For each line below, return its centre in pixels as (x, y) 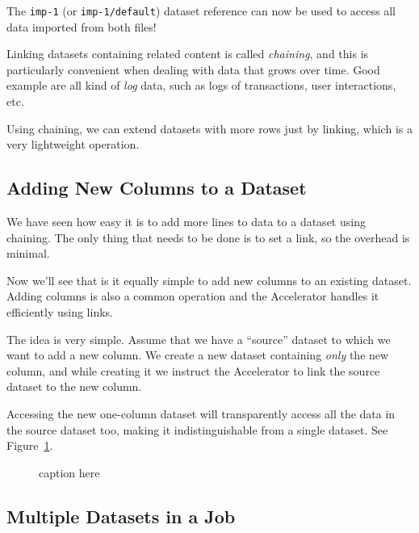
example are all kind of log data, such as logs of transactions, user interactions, (201, 85)
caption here (69, 472)
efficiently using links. (60, 311)
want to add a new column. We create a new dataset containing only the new (198, 355)
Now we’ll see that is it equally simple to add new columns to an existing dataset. (209, 280)
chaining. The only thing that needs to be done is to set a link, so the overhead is (208, 237)
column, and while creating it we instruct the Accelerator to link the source (193, 370)
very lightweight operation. (73, 144)
